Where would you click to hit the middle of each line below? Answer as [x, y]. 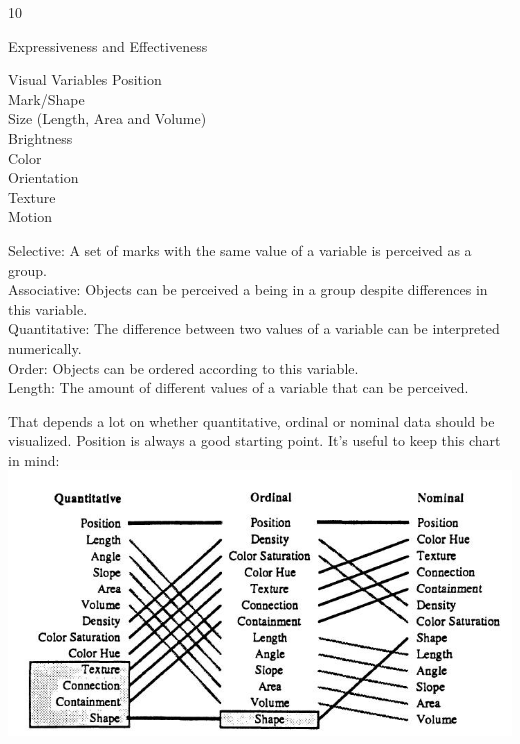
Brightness [40, 137]
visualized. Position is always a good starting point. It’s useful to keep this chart [254, 440]
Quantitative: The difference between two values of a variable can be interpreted [254, 328]
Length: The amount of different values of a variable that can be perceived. [238, 387]
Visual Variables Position [85, 79]
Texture [32, 196]
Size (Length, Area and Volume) [107, 118]
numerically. [45, 347]
